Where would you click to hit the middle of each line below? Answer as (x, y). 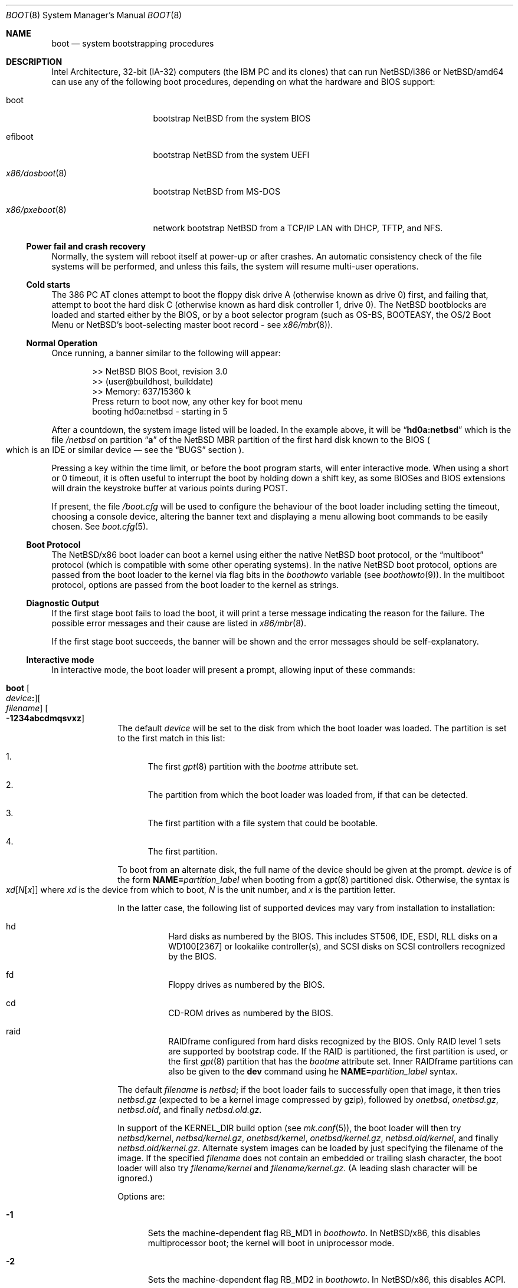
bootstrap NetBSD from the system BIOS (232, 118)
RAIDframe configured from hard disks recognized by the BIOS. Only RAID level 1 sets (335, 1041)
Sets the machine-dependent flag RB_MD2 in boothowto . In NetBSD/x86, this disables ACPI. (327, 1279)
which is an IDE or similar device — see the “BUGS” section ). (125, 450)
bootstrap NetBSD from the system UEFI (231, 155)
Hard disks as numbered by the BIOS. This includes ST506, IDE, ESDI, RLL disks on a (333, 936)
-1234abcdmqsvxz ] (45, 718)
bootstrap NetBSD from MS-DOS (217, 191)
